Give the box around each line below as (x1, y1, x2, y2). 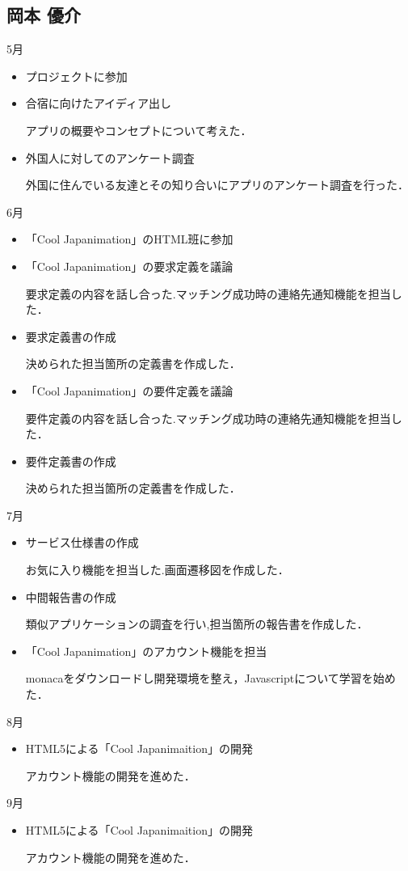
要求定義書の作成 (25, 328, 116, 345)
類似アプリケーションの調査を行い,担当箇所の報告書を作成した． (25, 615, 368, 632)
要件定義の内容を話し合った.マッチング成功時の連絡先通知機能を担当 (25, 409, 391, 426)
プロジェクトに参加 (25, 67, 128, 84)
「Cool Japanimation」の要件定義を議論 (25, 382, 233, 399)
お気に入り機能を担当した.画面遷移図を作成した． (25, 561, 289, 578)
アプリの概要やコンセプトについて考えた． (25, 121, 252, 138)
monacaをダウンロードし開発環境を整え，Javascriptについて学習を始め (25, 670, 396, 687)
